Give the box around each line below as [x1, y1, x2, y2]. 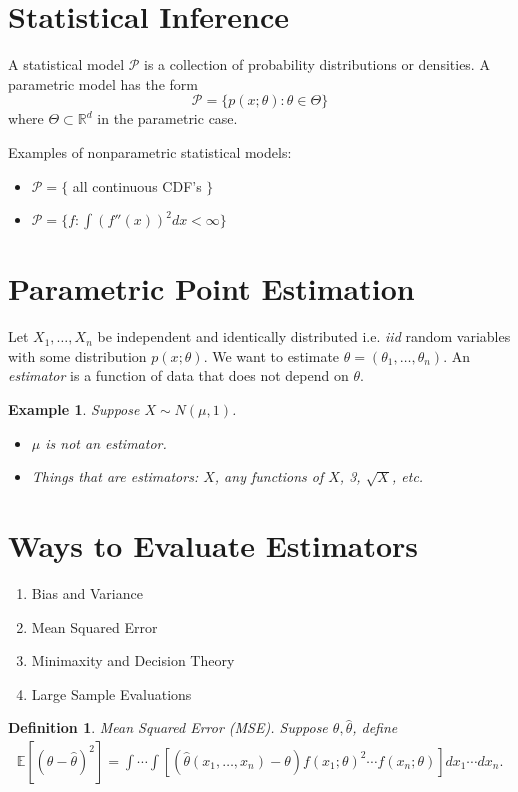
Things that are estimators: [31, 466, 199, 487]
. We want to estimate [203, 345, 340, 366]
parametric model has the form [8, 73, 198, 94]
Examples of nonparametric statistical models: [8, 141, 292, 162]
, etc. [392, 466, 424, 487]
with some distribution [8, 345, 147, 366]
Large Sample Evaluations [31, 683, 192, 704]
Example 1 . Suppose [8, 399, 140, 419]
